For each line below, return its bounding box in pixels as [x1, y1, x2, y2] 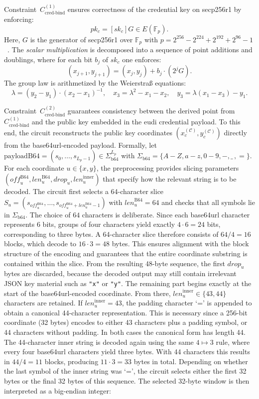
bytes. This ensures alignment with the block [112, 238, 249, 249]
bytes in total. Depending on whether [133, 356, 248, 366]
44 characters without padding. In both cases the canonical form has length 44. [4, 327, 246, 337]
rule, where [216, 336, 250, 347]
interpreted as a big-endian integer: [4, 385, 111, 396]
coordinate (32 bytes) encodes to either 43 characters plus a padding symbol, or [4, 317, 248, 327]
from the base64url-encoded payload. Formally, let [4, 139, 157, 150]
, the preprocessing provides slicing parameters [96, 163, 239, 173]
